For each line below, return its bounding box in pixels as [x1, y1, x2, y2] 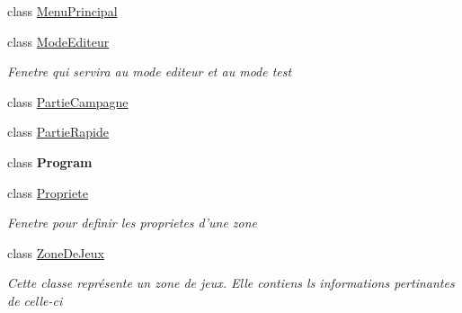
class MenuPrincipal [7, 2, 118, 20]
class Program [7, 152, 93, 171]
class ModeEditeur [7, 31, 110, 50]
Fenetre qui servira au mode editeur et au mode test [7, 62, 292, 81]
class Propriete [7, 183, 88, 201]
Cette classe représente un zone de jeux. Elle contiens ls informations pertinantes [7, 273, 455, 292]
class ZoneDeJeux [7, 243, 104, 262]
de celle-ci [7, 291, 63, 309]
